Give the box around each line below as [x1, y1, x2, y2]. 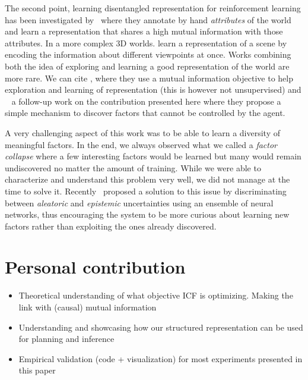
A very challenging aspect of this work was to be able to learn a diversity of [5, 126, 280, 139]
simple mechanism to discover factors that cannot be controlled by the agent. [5, 106, 285, 119]
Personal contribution [5, 255, 186, 279]
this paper [18, 364, 56, 376]
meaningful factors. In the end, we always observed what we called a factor [5, 138, 277, 150]
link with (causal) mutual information [18, 301, 157, 313]
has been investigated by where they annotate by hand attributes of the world [5, 13, 291, 26]
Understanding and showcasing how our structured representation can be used [18, 321, 303, 333]
